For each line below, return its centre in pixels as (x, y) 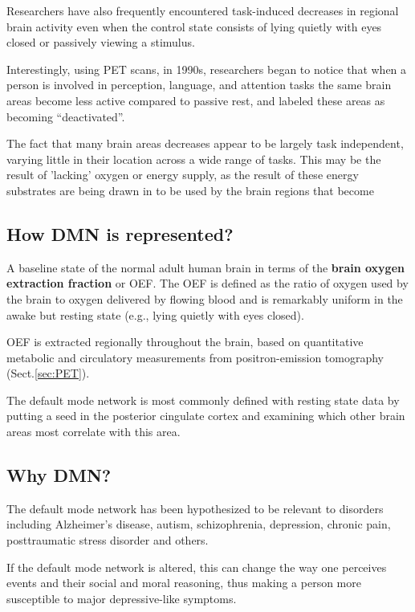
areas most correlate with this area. (94, 432)
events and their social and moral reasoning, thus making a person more (184, 583)
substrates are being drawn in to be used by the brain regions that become (190, 190)
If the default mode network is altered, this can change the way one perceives (197, 567)
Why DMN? (59, 475)
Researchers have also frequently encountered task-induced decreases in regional (203, 10)
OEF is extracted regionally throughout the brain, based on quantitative (185, 342)
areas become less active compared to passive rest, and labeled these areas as (196, 100)
